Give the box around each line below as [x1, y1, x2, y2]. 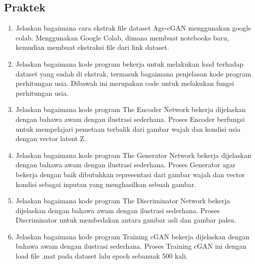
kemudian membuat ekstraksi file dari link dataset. [15, 42, 169, 52]
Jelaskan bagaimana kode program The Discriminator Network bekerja [15, 195, 230, 206]
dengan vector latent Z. [15, 133, 86, 144]
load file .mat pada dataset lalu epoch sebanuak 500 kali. [15, 251, 188, 261]
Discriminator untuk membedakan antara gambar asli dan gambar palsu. [15, 215, 236, 225]
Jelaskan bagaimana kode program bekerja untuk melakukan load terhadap [15, 58, 244, 69]
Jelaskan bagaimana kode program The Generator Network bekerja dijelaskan [15, 150, 252, 160]
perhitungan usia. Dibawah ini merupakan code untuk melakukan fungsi [15, 78, 234, 88]
